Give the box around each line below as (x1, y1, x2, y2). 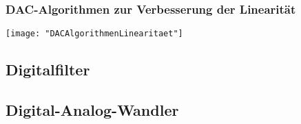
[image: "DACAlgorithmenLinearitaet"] (6, 29, 183, 39)
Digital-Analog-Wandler (6, 99, 179, 121)
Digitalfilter (6, 59, 90, 80)
